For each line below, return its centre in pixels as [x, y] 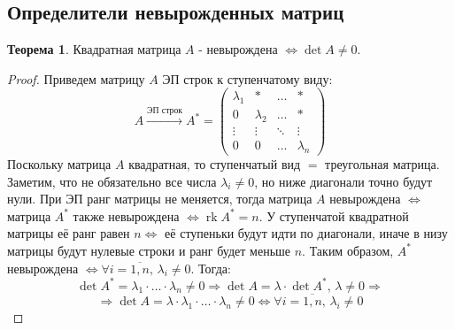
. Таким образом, [348, 250]
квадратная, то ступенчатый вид [215, 163]
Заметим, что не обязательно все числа [112, 181]
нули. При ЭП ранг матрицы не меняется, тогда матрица [160, 199]
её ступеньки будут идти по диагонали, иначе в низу [306, 233]
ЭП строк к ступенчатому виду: [247, 78]
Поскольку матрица [59, 163]
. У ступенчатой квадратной [334, 215]
